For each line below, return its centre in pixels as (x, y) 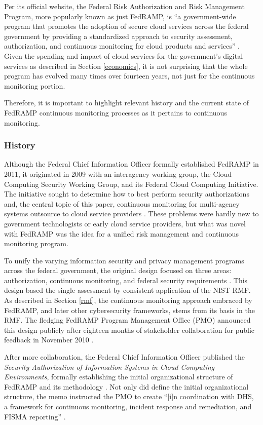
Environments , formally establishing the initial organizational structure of (119, 377)
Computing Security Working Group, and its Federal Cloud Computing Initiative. (131, 184)
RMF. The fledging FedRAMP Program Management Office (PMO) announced (127, 320)
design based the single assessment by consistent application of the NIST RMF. (127, 290)
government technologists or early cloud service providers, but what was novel (125, 223)
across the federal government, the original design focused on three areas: (118, 270)
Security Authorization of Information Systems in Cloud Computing (109, 366)
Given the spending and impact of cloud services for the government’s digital (124, 55)
